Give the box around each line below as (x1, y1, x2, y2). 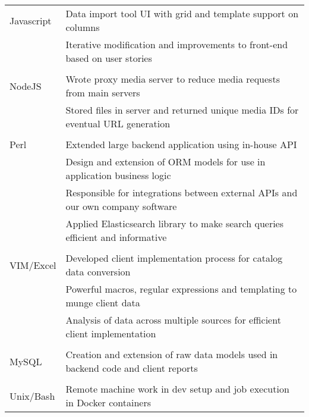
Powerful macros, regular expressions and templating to (65, 282, 297, 296)
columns (65, 20, 100, 34)
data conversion (65, 265, 131, 278)
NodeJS (10, 79, 42, 93)
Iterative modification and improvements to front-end (65, 37, 288, 51)
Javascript (10, 13, 52, 27)
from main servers (65, 86, 140, 99)
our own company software (65, 199, 177, 213)
